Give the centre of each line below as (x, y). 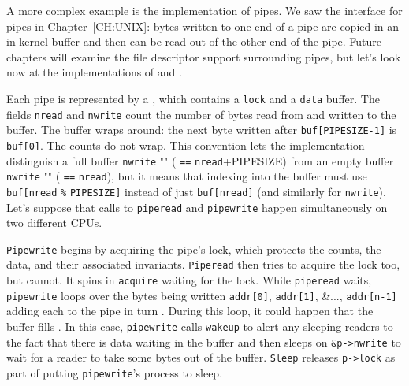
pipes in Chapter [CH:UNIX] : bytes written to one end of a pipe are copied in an (203, 26)
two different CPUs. (54, 223)
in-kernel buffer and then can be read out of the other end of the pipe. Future (194, 41)
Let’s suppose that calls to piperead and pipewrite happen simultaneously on (197, 207)
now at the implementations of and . (94, 72)
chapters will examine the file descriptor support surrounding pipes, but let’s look (204, 56)
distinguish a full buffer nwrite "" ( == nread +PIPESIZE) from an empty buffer (200, 160)
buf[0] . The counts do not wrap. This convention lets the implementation (186, 145)
